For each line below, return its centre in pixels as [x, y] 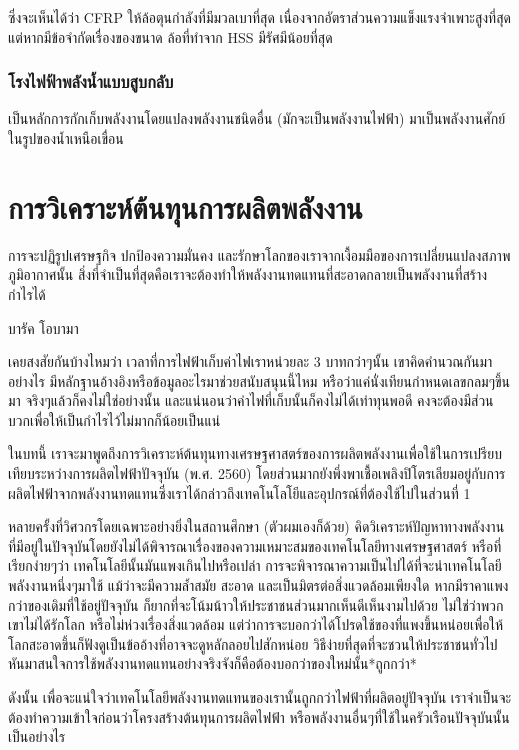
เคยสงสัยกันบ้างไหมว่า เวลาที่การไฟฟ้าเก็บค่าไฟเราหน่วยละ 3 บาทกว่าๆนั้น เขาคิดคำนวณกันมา [250, 361]
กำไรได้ [27, 293]
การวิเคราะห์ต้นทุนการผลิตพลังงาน [185, 206]
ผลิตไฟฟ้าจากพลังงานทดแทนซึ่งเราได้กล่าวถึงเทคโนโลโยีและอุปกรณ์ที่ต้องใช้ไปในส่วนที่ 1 [239, 492]
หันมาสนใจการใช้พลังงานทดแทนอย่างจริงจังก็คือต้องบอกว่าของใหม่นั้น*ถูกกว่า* [212, 663]
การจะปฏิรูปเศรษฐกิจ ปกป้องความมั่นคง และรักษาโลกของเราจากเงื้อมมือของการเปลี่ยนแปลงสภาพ [259, 254]
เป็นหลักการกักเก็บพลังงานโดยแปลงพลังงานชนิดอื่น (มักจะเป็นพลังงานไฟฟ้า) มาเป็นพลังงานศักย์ [257, 118]
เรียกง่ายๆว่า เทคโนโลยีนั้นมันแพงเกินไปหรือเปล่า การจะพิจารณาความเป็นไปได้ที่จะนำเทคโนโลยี [255, 565]
